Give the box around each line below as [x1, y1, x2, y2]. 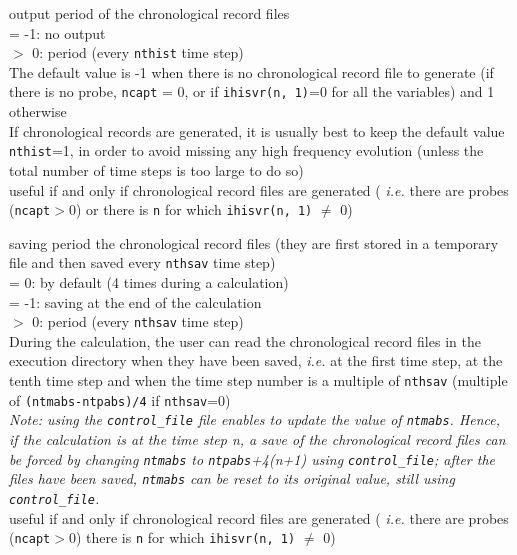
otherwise [9, 101, 67, 122]
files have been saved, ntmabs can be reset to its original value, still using [9, 468, 455, 489]
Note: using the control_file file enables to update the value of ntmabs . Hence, [9, 409, 501, 430]
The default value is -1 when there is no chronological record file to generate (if [9, 61, 494, 82]
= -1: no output [9, 22, 106, 43]
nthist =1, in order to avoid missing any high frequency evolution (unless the [9, 140, 484, 161]
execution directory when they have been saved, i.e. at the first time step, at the [9, 350, 503, 371]
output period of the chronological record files [9, 3, 290, 23]
